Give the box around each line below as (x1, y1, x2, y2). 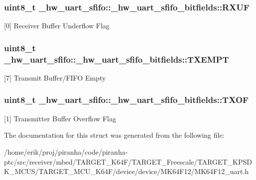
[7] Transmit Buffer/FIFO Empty (4, 72, 106, 83)
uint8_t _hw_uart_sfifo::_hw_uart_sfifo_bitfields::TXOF (4, 93, 249, 106)
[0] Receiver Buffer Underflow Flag (4, 20, 110, 31)
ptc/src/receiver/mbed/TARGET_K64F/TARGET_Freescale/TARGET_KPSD (4, 156, 252, 167)
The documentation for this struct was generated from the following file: (4, 130, 225, 140)
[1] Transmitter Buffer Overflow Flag (4, 113, 117, 123)
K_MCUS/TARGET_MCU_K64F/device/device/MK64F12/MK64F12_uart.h (4, 166, 249, 177)
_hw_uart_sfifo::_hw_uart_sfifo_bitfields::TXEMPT (4, 53, 229, 65)
